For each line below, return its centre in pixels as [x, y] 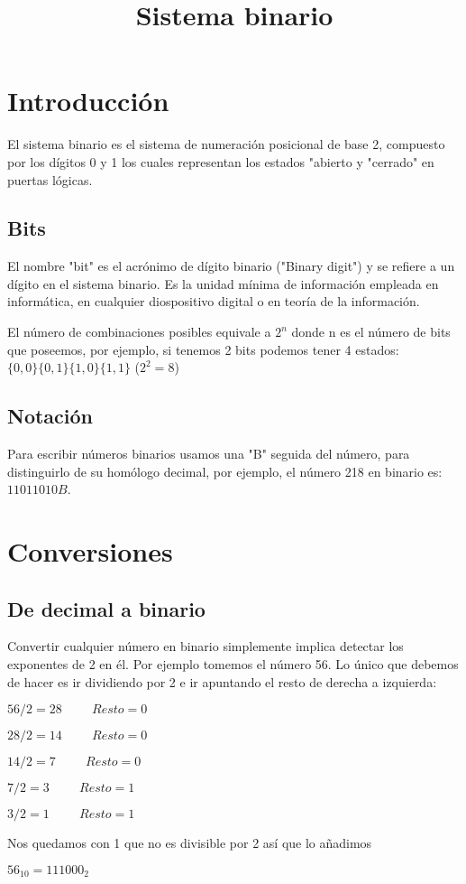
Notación [50, 416]
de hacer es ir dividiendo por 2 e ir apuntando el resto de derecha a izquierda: [222, 681]
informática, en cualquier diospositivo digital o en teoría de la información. [214, 301]
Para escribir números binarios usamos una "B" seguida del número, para [209, 454]
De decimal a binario [106, 608]
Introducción [88, 101]
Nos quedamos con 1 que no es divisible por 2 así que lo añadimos [190, 843]
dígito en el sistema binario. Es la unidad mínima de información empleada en [223, 283]
